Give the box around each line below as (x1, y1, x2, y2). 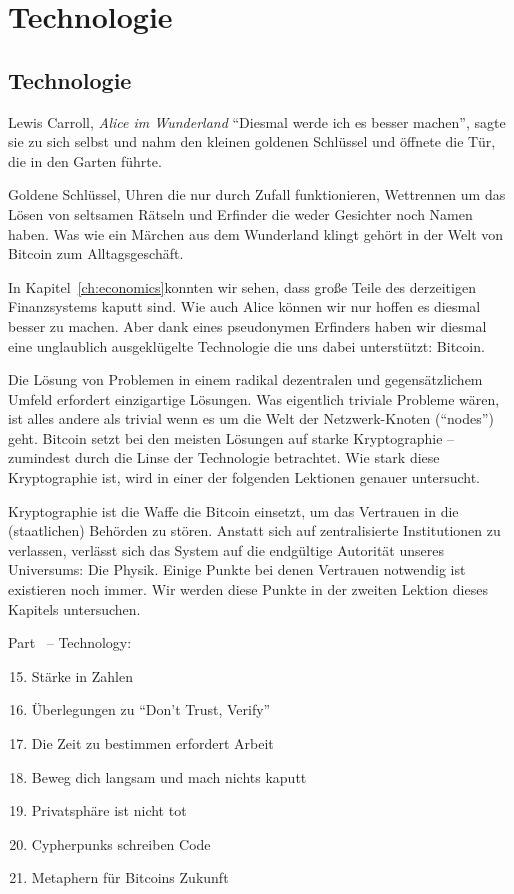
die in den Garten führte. (8, 150, 162, 171)
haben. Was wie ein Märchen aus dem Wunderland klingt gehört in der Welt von (8, 223, 504, 244)
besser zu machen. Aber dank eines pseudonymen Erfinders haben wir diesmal (8, 315, 487, 336)
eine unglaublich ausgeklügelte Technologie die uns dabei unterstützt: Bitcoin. (8, 335, 485, 356)
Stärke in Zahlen (31, 665, 133, 686)
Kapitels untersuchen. (8, 598, 141, 619)
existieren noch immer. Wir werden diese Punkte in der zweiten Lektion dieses (8, 579, 488, 600)
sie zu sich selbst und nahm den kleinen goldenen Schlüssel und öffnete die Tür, (8, 131, 496, 152)
